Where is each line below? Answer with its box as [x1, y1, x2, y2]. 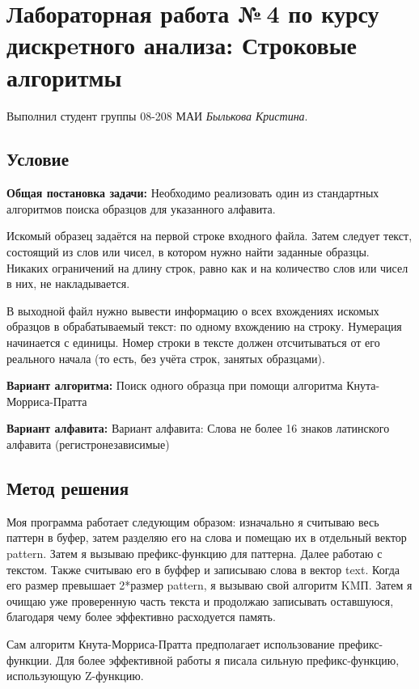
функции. [6, 651, 53, 668]
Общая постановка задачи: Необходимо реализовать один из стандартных [6, 184, 379, 201]
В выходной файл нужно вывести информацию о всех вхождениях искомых [6, 302, 379, 319]
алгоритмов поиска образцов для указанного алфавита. [6, 200, 276, 217]
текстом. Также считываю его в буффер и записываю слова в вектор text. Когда [6, 560, 400, 577]
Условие [6, 146, 69, 171]
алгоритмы [6, 60, 122, 93]
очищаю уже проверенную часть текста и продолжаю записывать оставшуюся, [6, 592, 394, 609]
